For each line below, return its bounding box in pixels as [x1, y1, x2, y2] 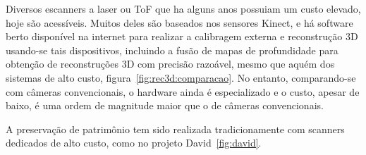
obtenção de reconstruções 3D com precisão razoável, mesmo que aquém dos [6, 56, 335, 71]
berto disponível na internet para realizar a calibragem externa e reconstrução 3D [6, 29, 358, 44]
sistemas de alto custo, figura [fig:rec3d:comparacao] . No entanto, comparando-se [6, 70, 356, 85]
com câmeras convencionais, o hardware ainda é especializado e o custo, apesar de [6, 84, 360, 99]
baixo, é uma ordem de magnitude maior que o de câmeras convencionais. [6, 98, 324, 113]
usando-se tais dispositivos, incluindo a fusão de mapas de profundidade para [6, 42, 338, 57]
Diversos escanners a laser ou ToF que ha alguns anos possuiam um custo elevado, [6, 1, 361, 15]
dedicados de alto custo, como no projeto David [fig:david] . [6, 135, 262, 150]
